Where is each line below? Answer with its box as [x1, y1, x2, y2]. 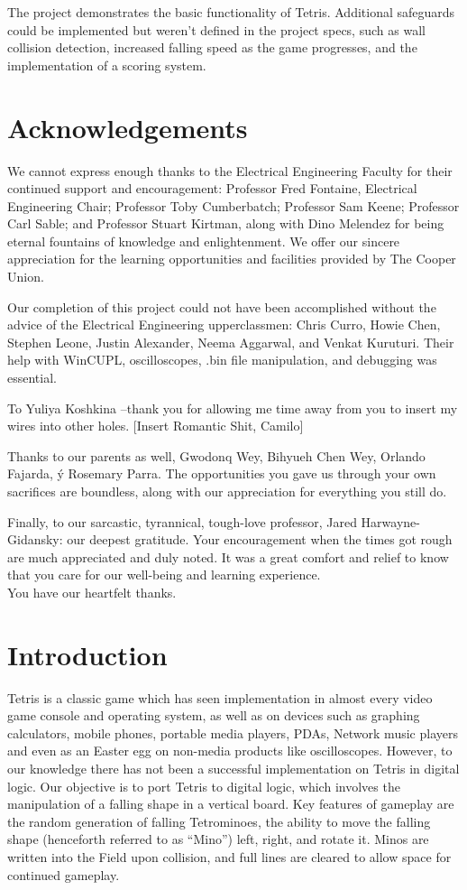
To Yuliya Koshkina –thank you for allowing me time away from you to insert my [7, 398, 458, 417]
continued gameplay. [7, 865, 120, 884]
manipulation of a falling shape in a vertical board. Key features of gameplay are [7, 794, 454, 813]
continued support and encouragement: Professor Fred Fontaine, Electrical [7, 179, 417, 198]
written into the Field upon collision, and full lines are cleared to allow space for [7, 848, 452, 867]
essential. [7, 368, 57, 387]
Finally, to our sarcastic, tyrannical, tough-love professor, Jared [7, 512, 357, 531]
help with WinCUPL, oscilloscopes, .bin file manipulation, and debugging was [7, 350, 437, 369]
